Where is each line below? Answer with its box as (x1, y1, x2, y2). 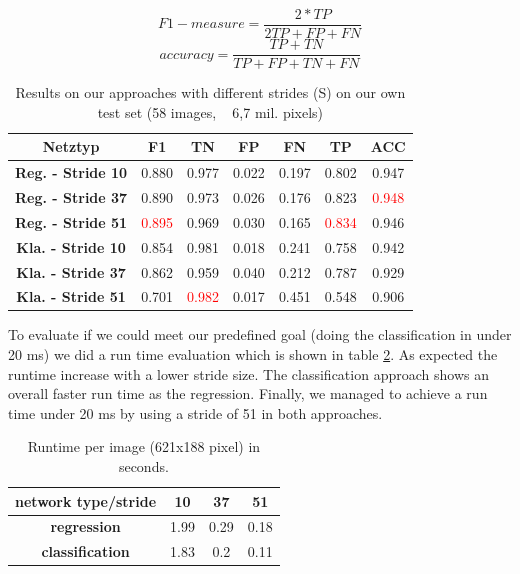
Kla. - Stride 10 (16, 236, 126, 257)
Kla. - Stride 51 (16, 286, 126, 307)
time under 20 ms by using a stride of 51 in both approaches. (8, 402, 383, 423)
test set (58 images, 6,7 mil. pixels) (97, 101, 324, 122)
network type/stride (15, 490, 157, 511)
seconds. (118, 456, 169, 477)
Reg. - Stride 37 (15, 187, 128, 207)
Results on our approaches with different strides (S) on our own (15, 82, 406, 103)
